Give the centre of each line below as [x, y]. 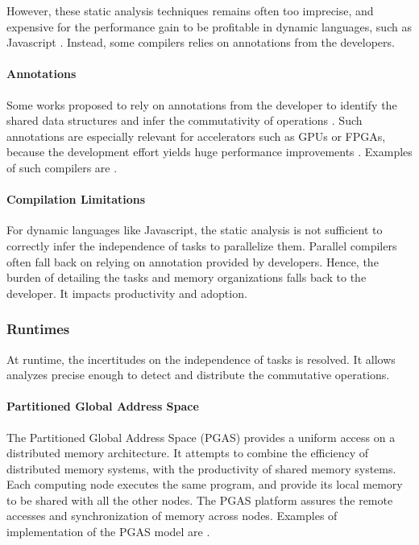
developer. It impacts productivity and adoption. [127, 293]
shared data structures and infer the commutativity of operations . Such [185, 120]
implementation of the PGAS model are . [108, 532]
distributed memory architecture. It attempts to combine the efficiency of [188, 453]
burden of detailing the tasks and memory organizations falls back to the [187, 277]
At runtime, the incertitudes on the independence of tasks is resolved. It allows [201, 359]
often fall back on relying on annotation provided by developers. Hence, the [193, 261]
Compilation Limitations [76, 199]
